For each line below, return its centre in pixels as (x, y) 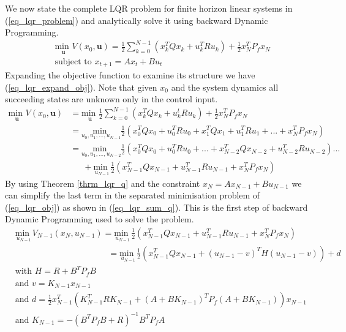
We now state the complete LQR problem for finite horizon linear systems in (149, 8)
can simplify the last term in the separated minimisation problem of (133, 195)
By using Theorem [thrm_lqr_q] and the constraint (103, 183)
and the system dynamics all (225, 87)
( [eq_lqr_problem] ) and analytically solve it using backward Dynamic (137, 20)
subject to (73, 62)
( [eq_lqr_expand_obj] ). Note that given (81, 87)
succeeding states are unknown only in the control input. (111, 99)
